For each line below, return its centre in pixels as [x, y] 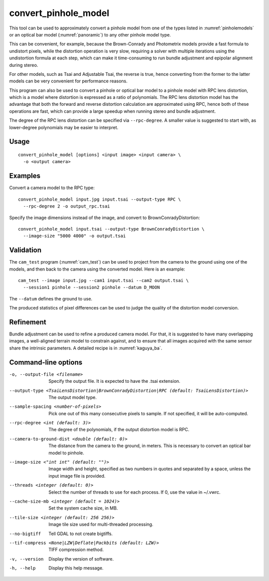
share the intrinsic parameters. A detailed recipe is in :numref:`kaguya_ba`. [86, 348]
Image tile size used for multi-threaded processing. [101, 525]
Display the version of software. [81, 559]
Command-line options [46, 362]
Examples [25, 176]
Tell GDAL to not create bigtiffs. [81, 534]
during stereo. [24, 65]
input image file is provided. [77, 476]
